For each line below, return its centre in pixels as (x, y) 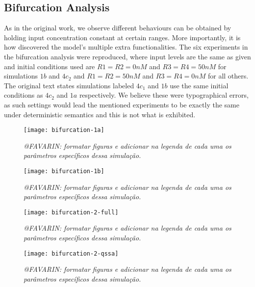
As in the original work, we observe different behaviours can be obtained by (118, 28)
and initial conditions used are (50, 66)
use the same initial (199, 85)
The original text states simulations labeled (69, 85)
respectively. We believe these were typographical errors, (164, 95)
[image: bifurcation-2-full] (71, 212)
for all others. (228, 76)
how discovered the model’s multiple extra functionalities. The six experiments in (126, 47)
